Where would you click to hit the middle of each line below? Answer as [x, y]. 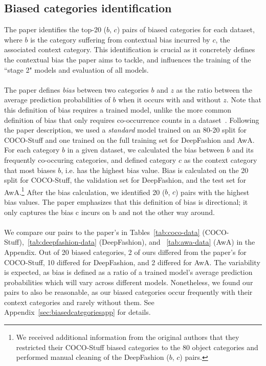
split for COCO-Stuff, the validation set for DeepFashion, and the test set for [125, 180]
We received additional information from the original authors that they [128, 337]
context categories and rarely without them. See [79, 302]
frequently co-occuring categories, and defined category [90, 159]
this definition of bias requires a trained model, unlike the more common [118, 109]
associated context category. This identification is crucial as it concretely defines [130, 49]
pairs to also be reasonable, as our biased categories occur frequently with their [128, 292]
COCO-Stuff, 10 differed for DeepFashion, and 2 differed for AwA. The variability [132, 262]
